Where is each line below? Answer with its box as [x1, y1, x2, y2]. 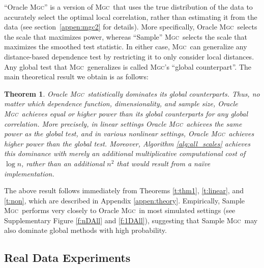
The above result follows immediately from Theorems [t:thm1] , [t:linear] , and [4, 185, 244, 196]
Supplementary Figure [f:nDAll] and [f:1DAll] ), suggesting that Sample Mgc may [4, 215, 258, 225]
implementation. [4, 168, 54, 178]
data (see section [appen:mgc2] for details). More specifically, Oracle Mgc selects [4, 21, 257, 32]
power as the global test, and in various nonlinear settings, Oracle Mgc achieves [4, 128, 254, 139]
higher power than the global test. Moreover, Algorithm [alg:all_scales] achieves [4, 138, 250, 148]
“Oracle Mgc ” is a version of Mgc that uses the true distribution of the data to [4, 2, 253, 12]
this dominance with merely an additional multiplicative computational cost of [4, 148, 246, 159]
